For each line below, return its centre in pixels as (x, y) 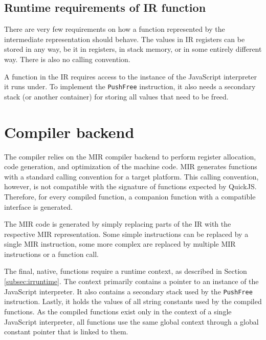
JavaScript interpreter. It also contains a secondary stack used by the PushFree (128, 291)
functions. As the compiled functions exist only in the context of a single (118, 311)
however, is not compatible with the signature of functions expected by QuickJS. (130, 186)
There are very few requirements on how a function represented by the (115, 29)
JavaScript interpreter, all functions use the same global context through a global (131, 321)
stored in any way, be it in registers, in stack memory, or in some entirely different (133, 49)
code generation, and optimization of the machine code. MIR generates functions (131, 166)
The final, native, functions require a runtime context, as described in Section (126, 271)
